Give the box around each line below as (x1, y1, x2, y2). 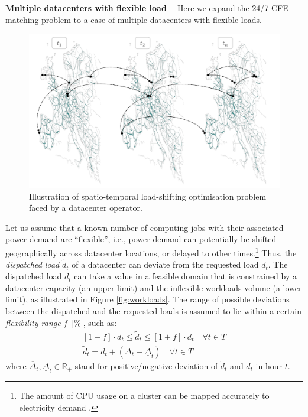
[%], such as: (72, 316, 117, 328)
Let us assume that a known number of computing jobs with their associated (5, 221, 284, 233)
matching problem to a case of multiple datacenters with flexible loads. (5, 13, 262, 25)
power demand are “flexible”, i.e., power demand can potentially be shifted (5, 233, 277, 245)
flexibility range (5, 316, 61, 328)
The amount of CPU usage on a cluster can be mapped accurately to (19, 389, 270, 401)
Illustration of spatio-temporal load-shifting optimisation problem (29, 190, 267, 202)
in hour (255, 359, 283, 372)
